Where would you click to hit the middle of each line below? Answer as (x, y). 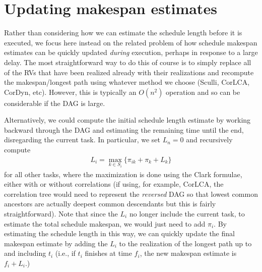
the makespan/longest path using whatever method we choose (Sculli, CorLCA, (127, 82)
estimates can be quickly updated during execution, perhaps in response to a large (131, 52)
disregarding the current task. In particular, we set (82, 140)
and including (25, 253)
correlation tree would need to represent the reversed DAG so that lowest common (131, 194)
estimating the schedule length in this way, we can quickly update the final (119, 233)
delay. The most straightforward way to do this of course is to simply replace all (128, 62)
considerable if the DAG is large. (55, 103)
